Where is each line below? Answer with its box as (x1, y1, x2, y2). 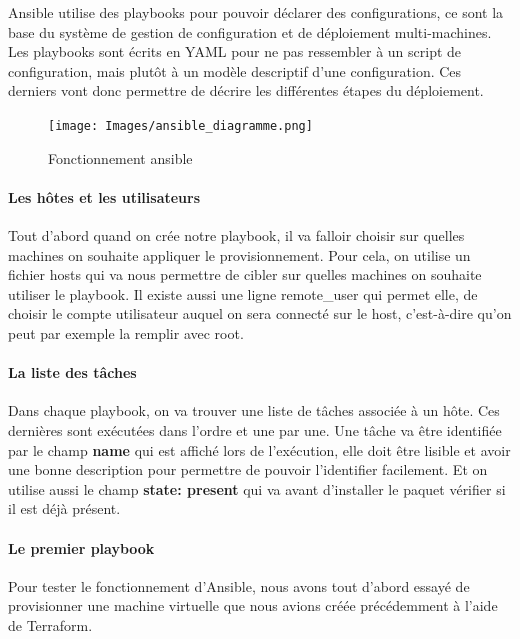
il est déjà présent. (8, 498, 121, 519)
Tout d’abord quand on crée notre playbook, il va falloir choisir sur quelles (8, 225, 465, 246)
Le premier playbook (8, 537, 155, 558)
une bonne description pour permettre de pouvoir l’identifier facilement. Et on (8, 459, 488, 480)
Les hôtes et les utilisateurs (8, 186, 201, 207)
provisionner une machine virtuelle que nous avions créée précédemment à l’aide (8, 595, 498, 616)
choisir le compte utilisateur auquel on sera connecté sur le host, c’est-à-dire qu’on (8, 303, 512, 324)
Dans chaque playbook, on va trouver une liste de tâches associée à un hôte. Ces (8, 400, 500, 421)
